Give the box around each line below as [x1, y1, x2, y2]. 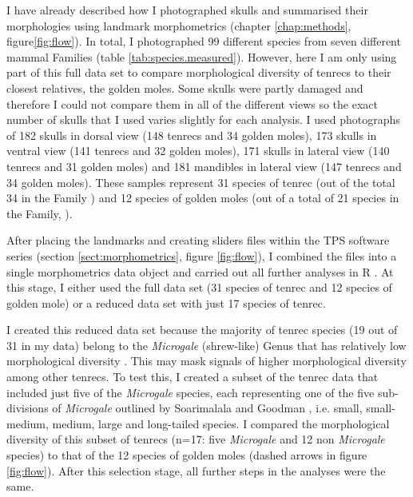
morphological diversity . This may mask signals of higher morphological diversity [6, 352, 407, 369]
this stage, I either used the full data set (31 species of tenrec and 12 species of [6, 279, 392, 296]
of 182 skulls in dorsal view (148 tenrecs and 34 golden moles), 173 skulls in [6, 126, 377, 143]
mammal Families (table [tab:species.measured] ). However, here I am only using [6, 48, 397, 65]
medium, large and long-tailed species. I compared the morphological [52, 415, 390, 431]
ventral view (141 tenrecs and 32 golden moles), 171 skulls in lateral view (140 [6, 142, 390, 159]
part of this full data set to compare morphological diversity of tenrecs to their [6, 64, 391, 81]
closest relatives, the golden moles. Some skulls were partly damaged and [6, 79, 363, 96]
